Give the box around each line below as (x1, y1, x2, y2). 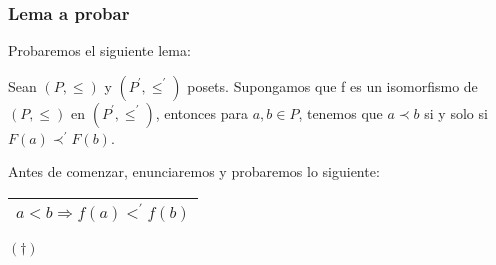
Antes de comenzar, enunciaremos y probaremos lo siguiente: (8, 161, 380, 182)
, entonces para (155, 102, 248, 123)
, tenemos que (298, 102, 383, 123)
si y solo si (424, 102, 488, 123)
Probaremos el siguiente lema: (8, 40, 191, 61)
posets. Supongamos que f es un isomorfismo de (187, 75, 478, 96)
